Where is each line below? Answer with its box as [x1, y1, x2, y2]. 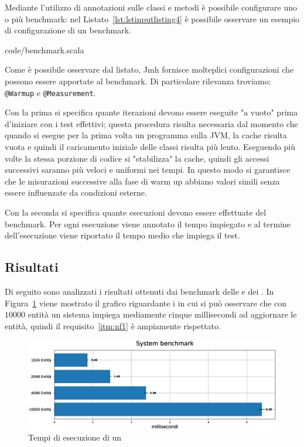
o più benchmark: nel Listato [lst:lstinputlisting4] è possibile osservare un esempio [5, 12, 300, 25]
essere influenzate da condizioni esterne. [5, 186, 147, 199]
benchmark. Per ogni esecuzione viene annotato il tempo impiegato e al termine [5, 217, 291, 230]
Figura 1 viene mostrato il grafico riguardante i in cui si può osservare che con [5, 296, 287, 309]
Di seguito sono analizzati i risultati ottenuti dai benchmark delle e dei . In [5, 285, 274, 297]
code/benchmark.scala [5, 43, 84, 56]
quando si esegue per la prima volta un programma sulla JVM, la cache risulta [5, 129, 287, 141]
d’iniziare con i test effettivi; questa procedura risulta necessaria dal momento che [5, 117, 298, 129]
